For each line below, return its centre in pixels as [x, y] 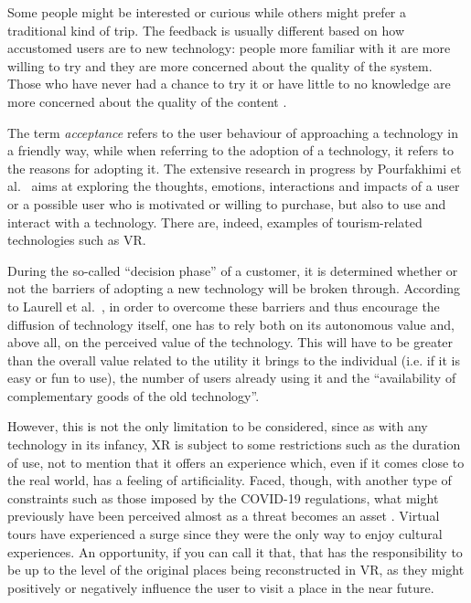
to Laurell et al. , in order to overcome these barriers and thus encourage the [224, 306]
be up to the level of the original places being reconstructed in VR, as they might [236, 570]
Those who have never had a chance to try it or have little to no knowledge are [229, 84]
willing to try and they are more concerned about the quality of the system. [220, 65]
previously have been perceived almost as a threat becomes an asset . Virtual [224, 516]
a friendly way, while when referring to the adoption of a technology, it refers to [231, 150]
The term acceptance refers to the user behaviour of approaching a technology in [233, 132]
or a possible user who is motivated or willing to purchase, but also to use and [227, 203]
